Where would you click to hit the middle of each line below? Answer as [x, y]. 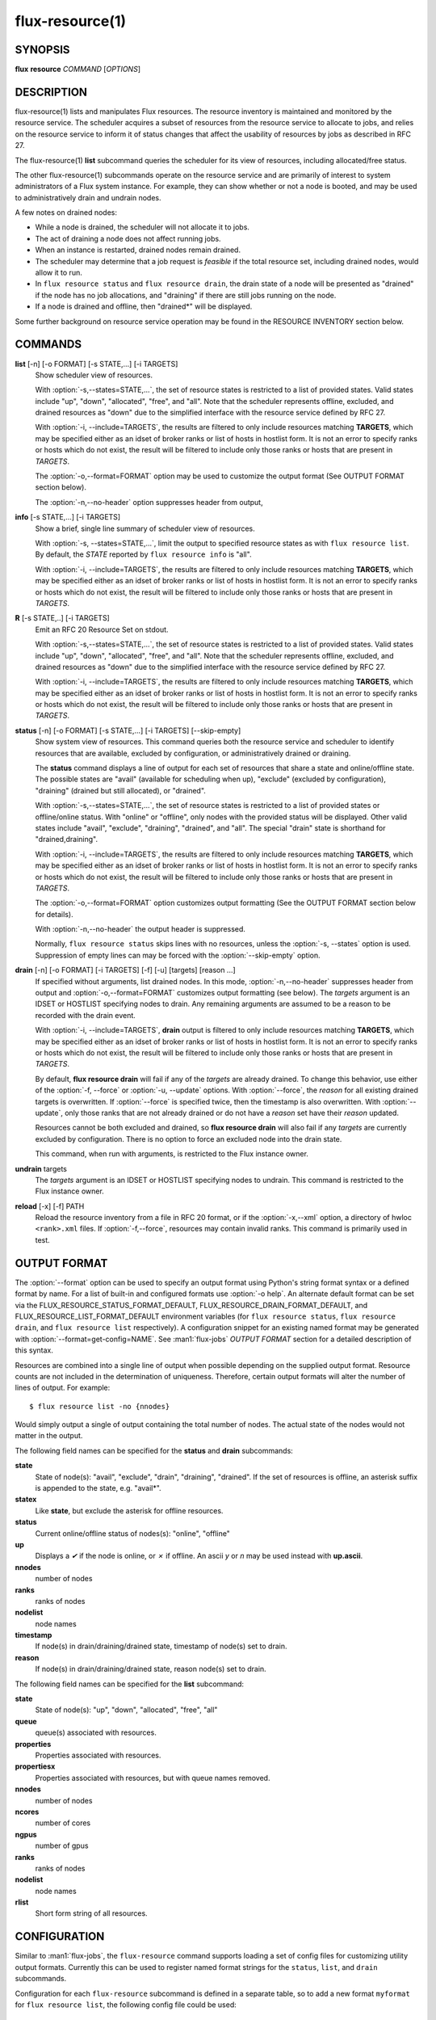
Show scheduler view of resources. [94, 375]
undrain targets [41, 1168]
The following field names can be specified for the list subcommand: [130, 1684]
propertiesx [35, 1766]
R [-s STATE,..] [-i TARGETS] [63, 618]
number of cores [63, 1823]
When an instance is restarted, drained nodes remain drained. [138, 250]
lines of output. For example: [63, 1388]
